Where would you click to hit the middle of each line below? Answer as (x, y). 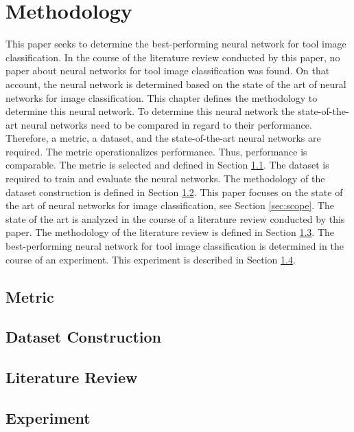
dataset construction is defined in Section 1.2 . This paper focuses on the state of (174, 192)
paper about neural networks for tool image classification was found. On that (168, 71)
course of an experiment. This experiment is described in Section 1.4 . (151, 259)
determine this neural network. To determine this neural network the (150, 111)
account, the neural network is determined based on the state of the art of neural (176, 84)
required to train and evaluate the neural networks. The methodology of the (165, 179)
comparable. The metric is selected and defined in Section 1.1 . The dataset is (167, 165)
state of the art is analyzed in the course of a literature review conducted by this (175, 218)
